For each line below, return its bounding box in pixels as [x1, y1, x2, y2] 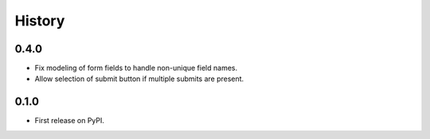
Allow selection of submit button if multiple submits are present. [34, 74, 244, 83]
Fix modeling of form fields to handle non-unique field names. [34, 64, 238, 73]
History [14, 12, 65, 29]
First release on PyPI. [34, 116, 105, 125]
